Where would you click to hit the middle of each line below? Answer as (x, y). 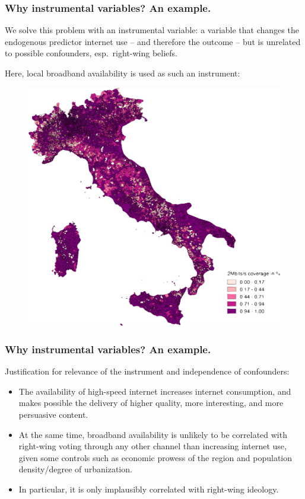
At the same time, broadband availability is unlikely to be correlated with (153, 434)
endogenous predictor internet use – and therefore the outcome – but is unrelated (153, 41)
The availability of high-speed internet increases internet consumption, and (155, 391)
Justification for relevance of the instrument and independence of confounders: (147, 371)
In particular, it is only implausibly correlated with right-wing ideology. (149, 489)
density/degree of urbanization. (75, 469)
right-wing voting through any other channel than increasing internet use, (152, 446)
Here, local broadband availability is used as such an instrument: (123, 73)
